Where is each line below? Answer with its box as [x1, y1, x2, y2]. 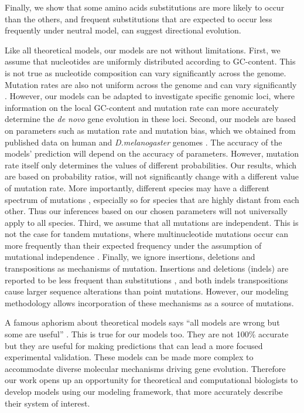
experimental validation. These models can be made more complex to [5, 351, 254, 363]
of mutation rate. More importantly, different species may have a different [5, 181, 269, 194]
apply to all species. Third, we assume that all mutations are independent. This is [5, 216, 299, 228]
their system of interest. [5, 397, 90, 409]
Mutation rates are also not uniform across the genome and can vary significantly [5, 78, 297, 90]
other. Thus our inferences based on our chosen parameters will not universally [5, 205, 288, 217]
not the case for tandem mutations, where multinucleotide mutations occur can [5, 228, 289, 240]
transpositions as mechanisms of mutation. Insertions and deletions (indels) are [5, 262, 289, 275]
